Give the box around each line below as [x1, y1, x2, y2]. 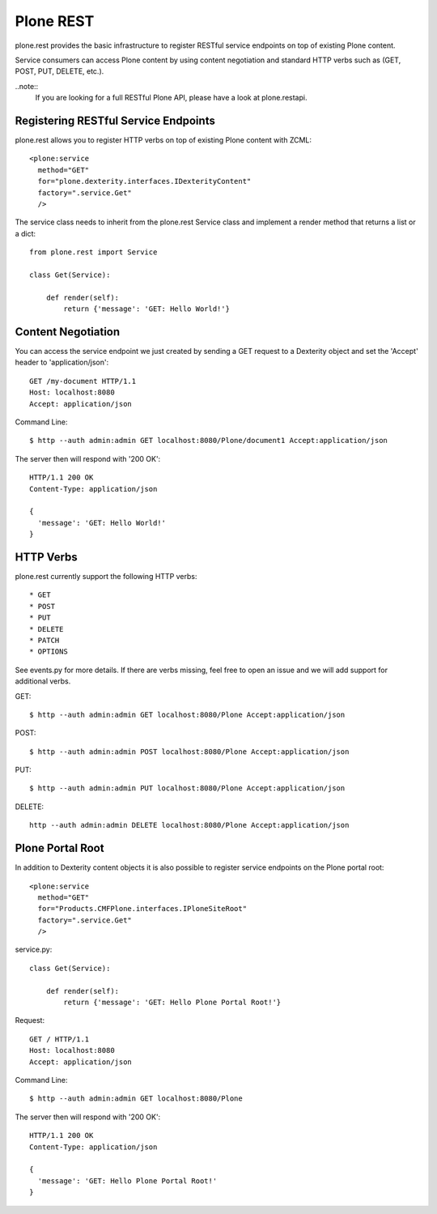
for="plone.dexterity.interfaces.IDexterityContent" [37, 177, 252, 186]
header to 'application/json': [15, 357, 109, 368]
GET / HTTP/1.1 [29, 1034, 90, 1044]
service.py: [15, 944, 53, 955]
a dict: [15, 228, 36, 238]
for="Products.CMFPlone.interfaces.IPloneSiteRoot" [37, 904, 247, 914]
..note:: [15, 81, 39, 91]
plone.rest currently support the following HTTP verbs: [15, 571, 197, 581]
